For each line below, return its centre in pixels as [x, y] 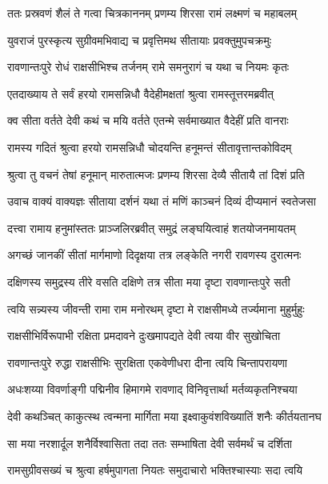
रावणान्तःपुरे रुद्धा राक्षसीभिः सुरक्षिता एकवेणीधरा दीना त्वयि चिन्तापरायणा [147, 362]
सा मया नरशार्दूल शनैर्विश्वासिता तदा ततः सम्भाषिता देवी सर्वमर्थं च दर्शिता [150, 443]
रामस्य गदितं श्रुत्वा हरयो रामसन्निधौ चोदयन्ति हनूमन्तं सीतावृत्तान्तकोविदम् [150, 147]
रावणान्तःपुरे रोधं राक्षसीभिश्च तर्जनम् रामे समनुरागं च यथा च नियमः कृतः [148, 67]
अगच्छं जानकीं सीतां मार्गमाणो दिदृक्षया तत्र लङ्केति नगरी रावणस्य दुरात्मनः [154, 255]
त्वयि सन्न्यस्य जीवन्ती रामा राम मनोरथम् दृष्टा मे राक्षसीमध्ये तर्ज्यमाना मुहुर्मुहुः [156, 308]
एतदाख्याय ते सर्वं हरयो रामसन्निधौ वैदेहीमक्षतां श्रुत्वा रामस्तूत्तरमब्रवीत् [140, 93]
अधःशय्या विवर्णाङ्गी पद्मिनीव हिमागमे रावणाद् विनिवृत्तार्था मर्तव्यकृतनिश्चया [152, 389]
